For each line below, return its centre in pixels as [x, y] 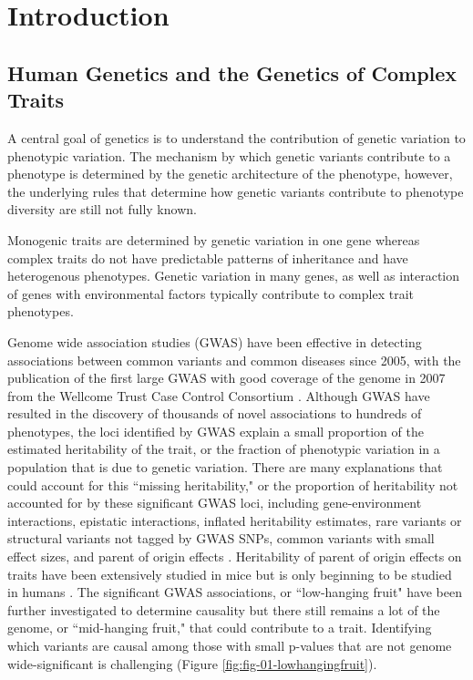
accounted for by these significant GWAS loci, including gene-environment [215, 503]
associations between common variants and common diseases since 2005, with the [234, 360]
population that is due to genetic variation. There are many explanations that [225, 467]
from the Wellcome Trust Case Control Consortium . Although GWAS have [219, 395]
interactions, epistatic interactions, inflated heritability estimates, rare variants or [235, 520]
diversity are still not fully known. [102, 209]
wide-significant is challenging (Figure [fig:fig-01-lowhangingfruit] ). [192, 663]
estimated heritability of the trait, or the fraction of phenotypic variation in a [224, 449]
